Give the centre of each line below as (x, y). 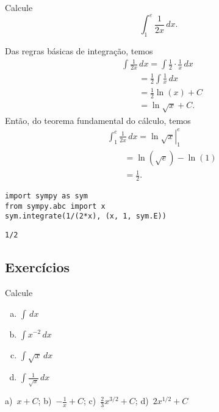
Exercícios (38, 267)
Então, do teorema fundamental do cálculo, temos (98, 120)
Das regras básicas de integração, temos (79, 50)
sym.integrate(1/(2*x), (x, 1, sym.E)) (86, 216)
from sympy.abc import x (55, 206)
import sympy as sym (47, 196)
